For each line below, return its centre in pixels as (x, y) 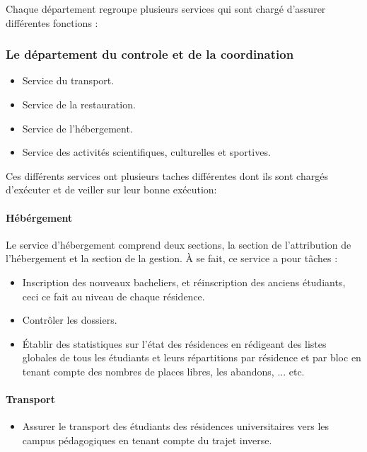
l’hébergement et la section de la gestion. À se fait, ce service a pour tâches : (172, 258)
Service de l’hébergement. (77, 128)
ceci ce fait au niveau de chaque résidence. (113, 296)
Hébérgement (39, 217)
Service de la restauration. (79, 104)
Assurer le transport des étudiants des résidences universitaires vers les (176, 426)
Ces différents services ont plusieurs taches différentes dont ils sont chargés (167, 175)
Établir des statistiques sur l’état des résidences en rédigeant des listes (174, 343)
